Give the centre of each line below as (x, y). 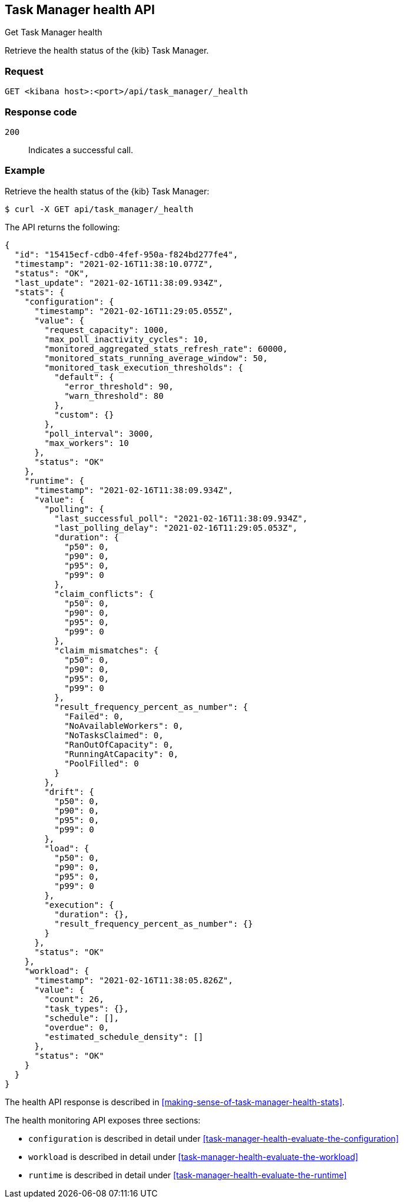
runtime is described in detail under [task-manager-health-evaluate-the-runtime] (188, 1175)
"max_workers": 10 (87, 443)
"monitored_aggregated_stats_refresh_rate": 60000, (166, 348)
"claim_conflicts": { (104, 594)
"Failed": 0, (94, 716)
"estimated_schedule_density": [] (124, 1037)
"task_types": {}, (87, 1008)
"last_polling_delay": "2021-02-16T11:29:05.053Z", (176, 528)
